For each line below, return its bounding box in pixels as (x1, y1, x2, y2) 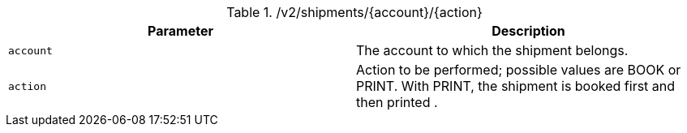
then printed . (356, 94, 438, 110)
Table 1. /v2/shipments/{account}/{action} (226, 4, 483, 20)
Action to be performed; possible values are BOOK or (356, 62, 681, 78)
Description (492, 23, 565, 39)
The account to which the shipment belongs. (356, 42, 629, 58)
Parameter (148, 23, 213, 39)
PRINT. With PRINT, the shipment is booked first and (356, 78, 676, 94)
